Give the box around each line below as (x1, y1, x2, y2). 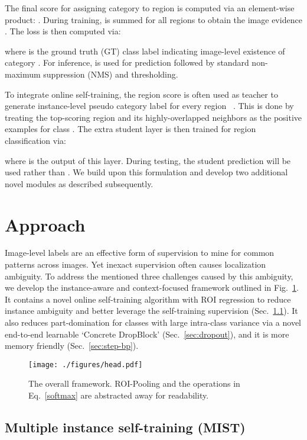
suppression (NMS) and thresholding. (43, 68, 178, 80)
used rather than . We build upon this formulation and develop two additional (5, 166, 288, 178)
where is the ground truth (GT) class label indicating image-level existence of (5, 44, 285, 57)
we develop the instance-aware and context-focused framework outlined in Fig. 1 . (5, 281, 299, 294)
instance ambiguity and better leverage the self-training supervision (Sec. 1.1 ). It (5, 304, 298, 317)
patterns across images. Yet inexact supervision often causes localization (5, 258, 266, 271)
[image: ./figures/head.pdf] (28, 360, 143, 369)
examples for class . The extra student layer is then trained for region (5, 123, 256, 135)
